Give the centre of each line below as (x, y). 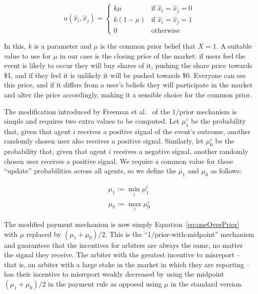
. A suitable (234, 45)
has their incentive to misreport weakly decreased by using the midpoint (114, 274)
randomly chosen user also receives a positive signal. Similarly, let (104, 141)
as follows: (226, 171)
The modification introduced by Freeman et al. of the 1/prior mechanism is (121, 111)
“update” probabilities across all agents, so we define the (90, 171)
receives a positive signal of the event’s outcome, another (164, 131)
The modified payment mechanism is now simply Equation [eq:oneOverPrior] (122, 224)
